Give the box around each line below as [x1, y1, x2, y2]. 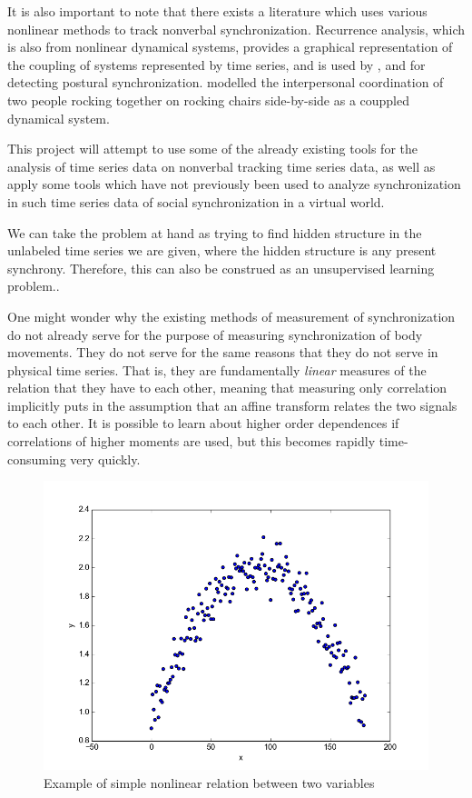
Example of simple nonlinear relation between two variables [44, 773, 375, 792]
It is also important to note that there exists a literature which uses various [7, 2, 428, 20]
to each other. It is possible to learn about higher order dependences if [7, 414, 399, 433]
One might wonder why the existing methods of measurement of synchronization [7, 306, 456, 325]
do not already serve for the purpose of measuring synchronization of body [7, 324, 423, 344]
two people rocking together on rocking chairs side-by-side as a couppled [7, 90, 410, 109]
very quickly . [70, 449, 141, 468]
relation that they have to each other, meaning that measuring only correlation [7, 378, 447, 397]
